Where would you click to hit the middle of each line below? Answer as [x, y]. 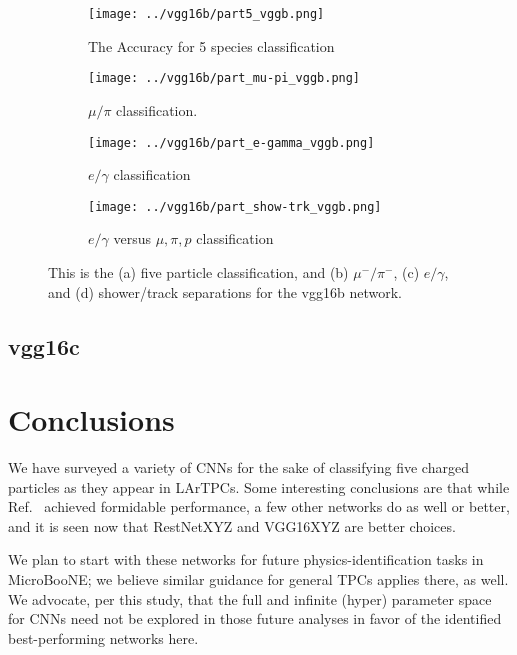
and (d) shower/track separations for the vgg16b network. [225, 291]
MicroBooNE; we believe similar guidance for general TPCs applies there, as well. [258, 579]
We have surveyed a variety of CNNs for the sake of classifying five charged [238, 467]
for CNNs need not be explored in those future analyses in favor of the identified [255, 618]
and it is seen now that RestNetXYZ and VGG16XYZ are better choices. [232, 525]
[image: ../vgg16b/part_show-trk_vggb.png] [235, 206]
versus [132, 238]
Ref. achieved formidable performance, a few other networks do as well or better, [259, 506]
